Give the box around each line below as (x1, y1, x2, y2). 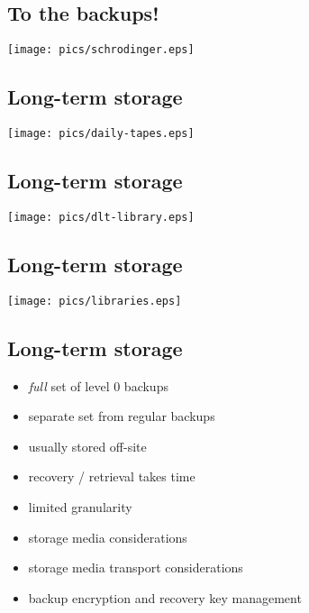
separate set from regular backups (28, 407, 215, 425)
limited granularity (28, 498, 132, 517)
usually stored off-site (28, 436, 147, 455)
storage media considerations (28, 527, 187, 546)
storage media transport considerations (28, 558, 243, 577)
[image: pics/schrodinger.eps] (7, 43, 195, 57)
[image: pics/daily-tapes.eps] (7, 127, 195, 141)
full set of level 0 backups (28, 376, 168, 395)
